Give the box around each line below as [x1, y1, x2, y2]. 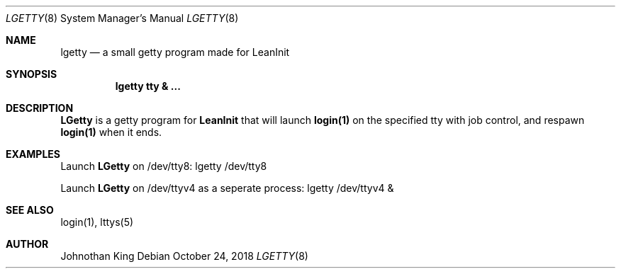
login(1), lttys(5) [60, 216, 134, 228]
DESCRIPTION [6, 102, 74, 114]
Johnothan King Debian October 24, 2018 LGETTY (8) [60, 250, 308, 262]
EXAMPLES [6, 148, 60, 160]
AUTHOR [6, 238, 49, 250]
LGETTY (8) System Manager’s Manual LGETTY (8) [6, 12, 239, 24]
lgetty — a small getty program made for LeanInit [60, 46, 290, 58]
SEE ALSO [6, 204, 54, 216]
